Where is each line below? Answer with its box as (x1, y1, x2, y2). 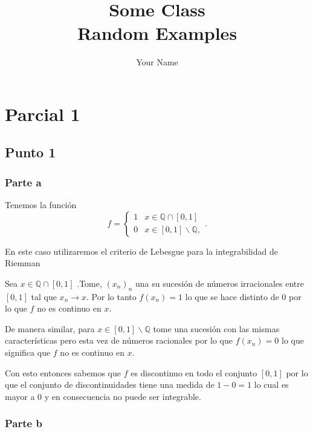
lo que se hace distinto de (185, 290, 279, 303)
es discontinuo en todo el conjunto (131, 366, 257, 379)
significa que (5, 346, 51, 359)
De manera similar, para (5, 322, 95, 335)
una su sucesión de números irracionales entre (135, 277, 304, 289)
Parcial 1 (5, 101, 80, 126)
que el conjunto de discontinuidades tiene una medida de (5, 378, 215, 391)
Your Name (136, 56, 178, 68)
